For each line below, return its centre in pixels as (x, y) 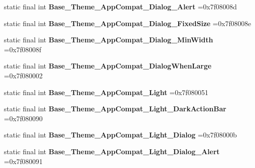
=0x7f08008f (23, 49)
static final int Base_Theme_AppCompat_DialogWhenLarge (108, 66)
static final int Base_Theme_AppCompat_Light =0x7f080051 (106, 92)
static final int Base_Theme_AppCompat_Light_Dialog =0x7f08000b (121, 135)
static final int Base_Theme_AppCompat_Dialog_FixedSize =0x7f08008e (127, 23)
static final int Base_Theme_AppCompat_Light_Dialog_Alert (112, 151)
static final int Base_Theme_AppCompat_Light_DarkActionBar (115, 109)
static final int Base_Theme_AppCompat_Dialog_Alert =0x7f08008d (121, 6)
